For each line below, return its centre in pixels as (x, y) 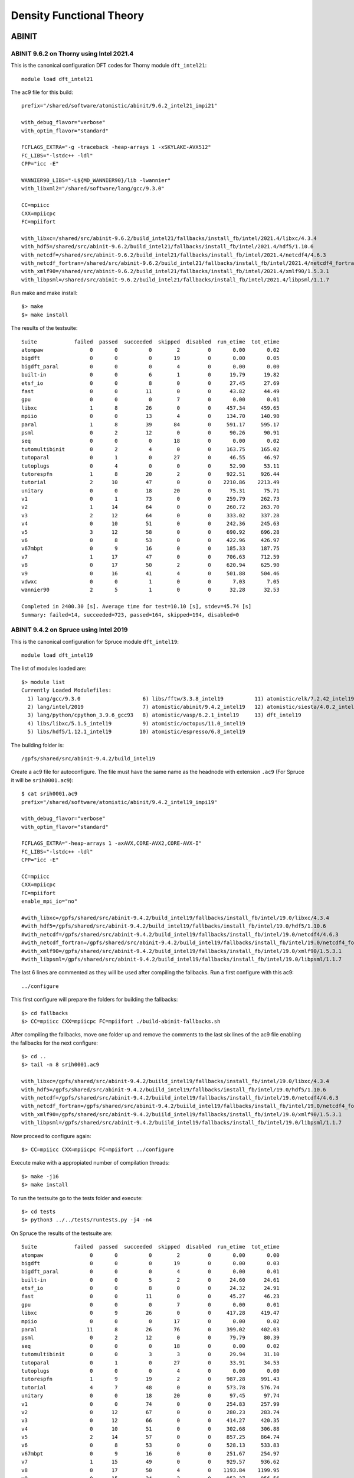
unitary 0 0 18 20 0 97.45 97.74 (150, 1396)
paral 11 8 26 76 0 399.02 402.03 (150, 1330)
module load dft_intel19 (57, 655)
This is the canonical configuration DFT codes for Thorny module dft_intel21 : (109, 66)
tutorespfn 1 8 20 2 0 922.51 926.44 (150, 474)
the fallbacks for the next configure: (55, 1043)
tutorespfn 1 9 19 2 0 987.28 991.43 (150, 1379)
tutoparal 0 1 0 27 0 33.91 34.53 (150, 1362)
